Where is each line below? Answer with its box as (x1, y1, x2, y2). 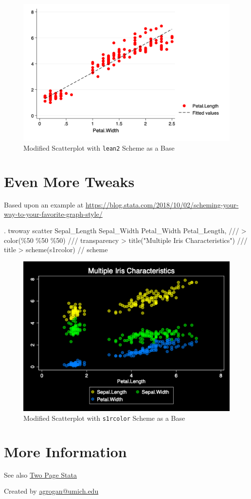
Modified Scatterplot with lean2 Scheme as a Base (23, 142, 175, 153)
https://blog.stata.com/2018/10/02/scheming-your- (85, 199, 239, 209)
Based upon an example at (4, 199, 84, 209)
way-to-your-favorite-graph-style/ (4, 209, 103, 219)
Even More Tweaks (4, 171, 135, 191)
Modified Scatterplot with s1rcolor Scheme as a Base (23, 413, 185, 423)
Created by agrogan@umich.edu (4, 486, 99, 496)
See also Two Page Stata (4, 469, 77, 480)
